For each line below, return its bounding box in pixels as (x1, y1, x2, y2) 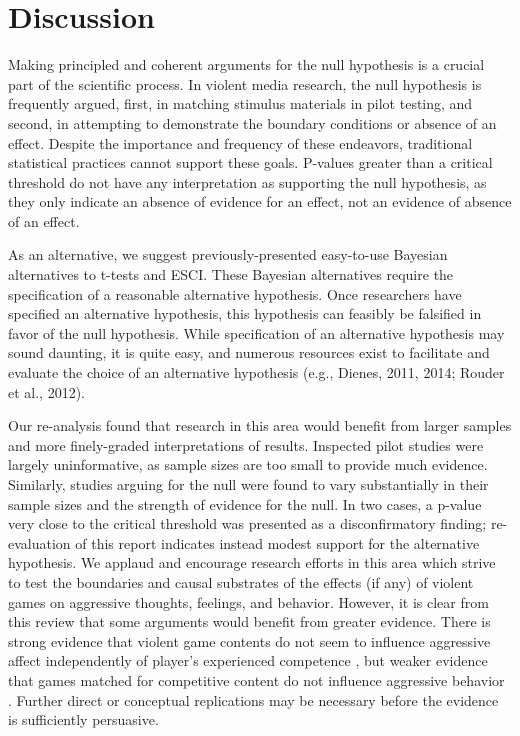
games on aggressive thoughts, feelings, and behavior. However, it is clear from (8, 591, 489, 612)
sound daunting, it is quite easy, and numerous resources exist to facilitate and (8, 342, 490, 363)
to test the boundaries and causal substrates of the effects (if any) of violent (8, 571, 474, 592)
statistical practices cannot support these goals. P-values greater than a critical (8, 152, 493, 173)
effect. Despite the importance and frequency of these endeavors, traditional (8, 132, 473, 153)
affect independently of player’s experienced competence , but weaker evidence (8, 650, 488, 671)
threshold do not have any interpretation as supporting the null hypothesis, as (8, 171, 487, 192)
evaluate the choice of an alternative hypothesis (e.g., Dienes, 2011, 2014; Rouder (8, 362, 505, 383)
